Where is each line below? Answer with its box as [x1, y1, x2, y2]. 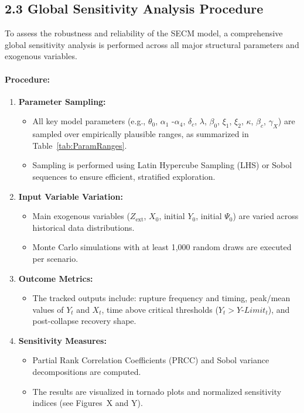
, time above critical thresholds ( [101, 303, 218, 315]
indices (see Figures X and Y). [32, 397, 143, 409]
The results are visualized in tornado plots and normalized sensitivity [32, 385, 282, 397]
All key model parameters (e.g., [32, 115, 146, 127]
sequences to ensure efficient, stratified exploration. [32, 170, 216, 182]
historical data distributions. [32, 221, 135, 233]
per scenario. [32, 252, 78, 264]
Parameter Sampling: [18, 95, 106, 107]
